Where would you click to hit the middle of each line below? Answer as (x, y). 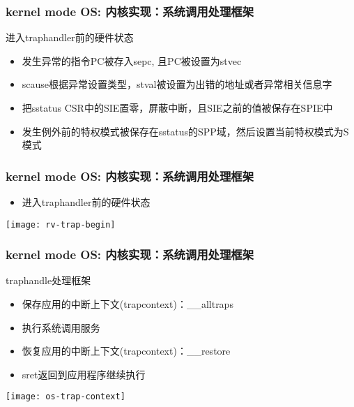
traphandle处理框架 (48, 280)
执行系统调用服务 (61, 327)
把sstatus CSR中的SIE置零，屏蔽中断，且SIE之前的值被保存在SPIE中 (177, 108)
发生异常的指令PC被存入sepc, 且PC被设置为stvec (132, 60)
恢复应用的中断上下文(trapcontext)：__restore (126, 351)
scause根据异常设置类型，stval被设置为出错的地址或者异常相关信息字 (177, 84)
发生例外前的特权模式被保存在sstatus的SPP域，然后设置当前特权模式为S (185, 131)
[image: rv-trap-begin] (61, 224)
